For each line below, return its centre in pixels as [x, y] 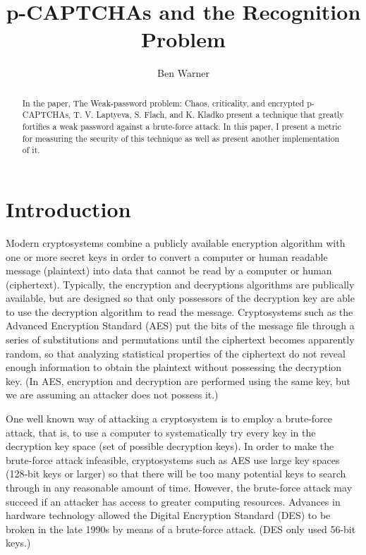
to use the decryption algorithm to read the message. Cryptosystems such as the [179, 311]
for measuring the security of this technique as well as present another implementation [181, 138]
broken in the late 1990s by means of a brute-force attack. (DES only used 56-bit [181, 529]
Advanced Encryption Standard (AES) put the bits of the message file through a [180, 325]
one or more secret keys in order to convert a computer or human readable [167, 256]
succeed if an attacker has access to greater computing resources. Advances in [173, 501]
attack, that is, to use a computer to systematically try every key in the [161, 432]
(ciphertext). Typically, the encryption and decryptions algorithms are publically [180, 284]
